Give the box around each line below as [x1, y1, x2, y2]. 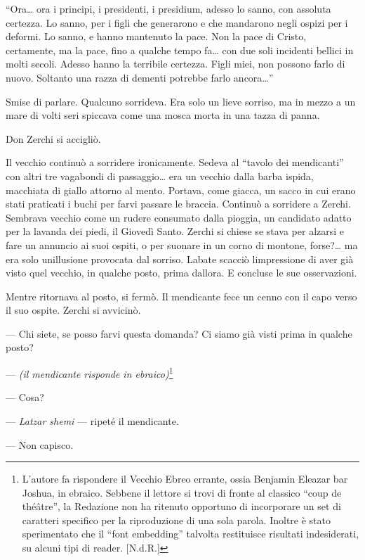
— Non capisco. [6, 437, 74, 452]
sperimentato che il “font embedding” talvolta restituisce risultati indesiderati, [22, 526, 359, 541]
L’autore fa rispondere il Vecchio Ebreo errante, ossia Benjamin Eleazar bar [22, 471, 348, 486]
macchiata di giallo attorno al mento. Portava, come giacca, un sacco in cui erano [6, 182, 356, 197]
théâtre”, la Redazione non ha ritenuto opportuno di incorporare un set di [22, 499, 341, 514]
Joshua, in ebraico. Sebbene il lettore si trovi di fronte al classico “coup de [22, 485, 342, 499]
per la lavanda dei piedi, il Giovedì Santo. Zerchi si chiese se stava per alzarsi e [6, 224, 345, 238]
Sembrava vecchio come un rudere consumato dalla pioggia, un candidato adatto [6, 210, 352, 224]
